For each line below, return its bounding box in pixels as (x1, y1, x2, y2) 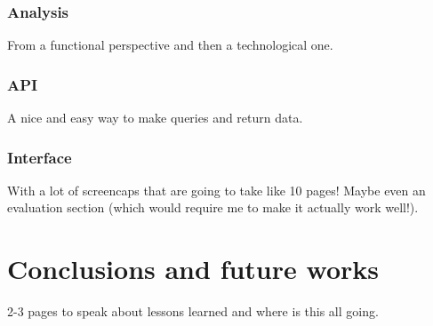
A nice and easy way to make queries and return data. (7, 108, 303, 127)
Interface (7, 146, 72, 168)
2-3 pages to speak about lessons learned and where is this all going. (7, 302, 379, 321)
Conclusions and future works (7, 250, 379, 287)
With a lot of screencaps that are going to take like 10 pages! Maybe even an (7, 180, 426, 199)
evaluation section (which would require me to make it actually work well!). (7, 198, 419, 217)
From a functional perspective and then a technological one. (7, 36, 333, 54)
